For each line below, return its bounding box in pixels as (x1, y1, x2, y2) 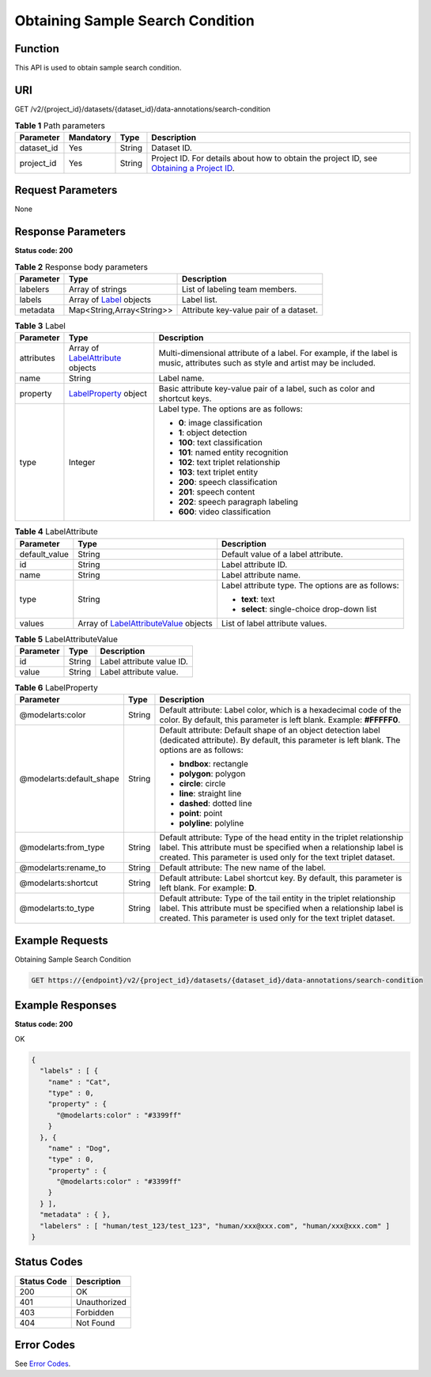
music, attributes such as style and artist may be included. (158, 357, 376, 369)
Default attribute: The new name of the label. (159, 862, 326, 873)
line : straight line (179, 788, 242, 799)
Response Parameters (14, 225, 127, 239)
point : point (179, 808, 223, 819)
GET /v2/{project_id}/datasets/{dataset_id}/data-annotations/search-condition (14, 104, 270, 114)
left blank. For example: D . (159, 883, 257, 894)
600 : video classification (178, 506, 271, 517)
